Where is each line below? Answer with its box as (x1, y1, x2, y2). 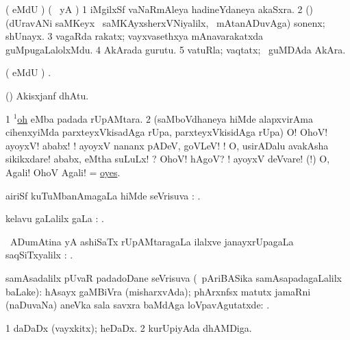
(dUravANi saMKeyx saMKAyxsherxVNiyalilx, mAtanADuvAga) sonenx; (5, 15, 325, 29)
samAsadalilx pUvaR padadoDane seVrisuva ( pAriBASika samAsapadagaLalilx (5, 270, 342, 284)
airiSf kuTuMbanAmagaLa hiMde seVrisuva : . (5, 188, 201, 202)
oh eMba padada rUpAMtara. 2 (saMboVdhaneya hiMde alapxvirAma (17, 111, 313, 125)
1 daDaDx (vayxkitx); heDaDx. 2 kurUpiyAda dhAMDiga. (5, 320, 252, 335)
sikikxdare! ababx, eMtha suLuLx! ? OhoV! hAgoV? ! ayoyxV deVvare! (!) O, (5, 151, 330, 166)
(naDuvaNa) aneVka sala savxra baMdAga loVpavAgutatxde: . (5, 297, 270, 312)
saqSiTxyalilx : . (5, 247, 73, 262)
